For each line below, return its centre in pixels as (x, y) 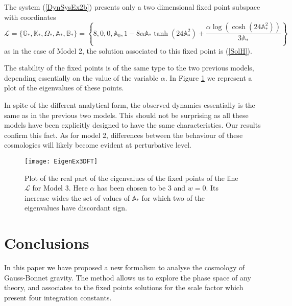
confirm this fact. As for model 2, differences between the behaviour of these (124, 135)
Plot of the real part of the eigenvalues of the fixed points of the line (131, 178)
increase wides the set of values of (77, 197)
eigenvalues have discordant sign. (76, 208)
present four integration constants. (58, 297)
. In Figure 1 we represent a (209, 77)
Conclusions (47, 243)
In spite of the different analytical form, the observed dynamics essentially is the (130, 104)
